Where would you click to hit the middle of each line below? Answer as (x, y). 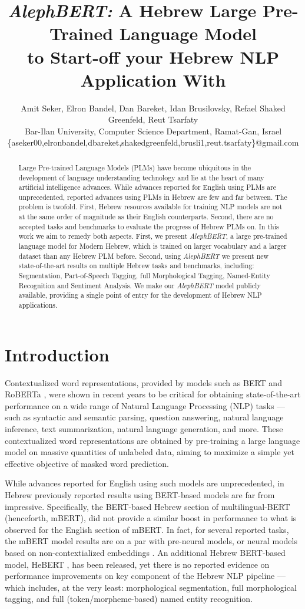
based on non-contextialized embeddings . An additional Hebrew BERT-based (145, 552)
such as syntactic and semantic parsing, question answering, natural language (144, 417)
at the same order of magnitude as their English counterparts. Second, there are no (146, 217)
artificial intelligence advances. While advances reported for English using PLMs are (147, 187)
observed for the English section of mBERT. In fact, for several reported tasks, (147, 529)
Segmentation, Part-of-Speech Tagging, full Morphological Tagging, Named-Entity (144, 276)
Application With (153, 79)
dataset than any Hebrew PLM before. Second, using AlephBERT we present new (144, 256)
